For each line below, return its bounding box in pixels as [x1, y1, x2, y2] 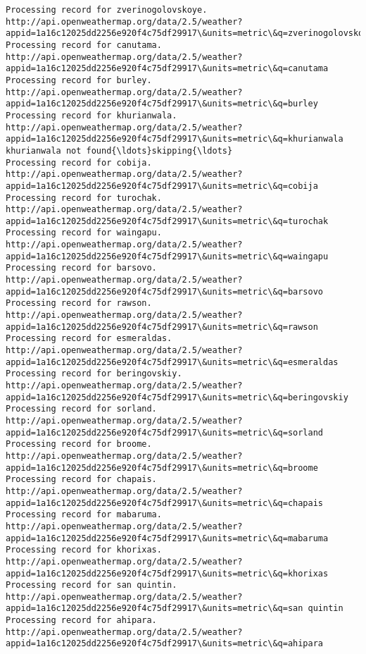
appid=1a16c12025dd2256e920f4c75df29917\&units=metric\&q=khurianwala [6, 134, 343, 144]
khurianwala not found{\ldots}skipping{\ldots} [6, 145, 233, 156]
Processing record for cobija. [6, 157, 152, 168]
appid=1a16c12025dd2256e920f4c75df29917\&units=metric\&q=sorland [6, 427, 324, 438]
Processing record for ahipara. [6, 615, 157, 626]
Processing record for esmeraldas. [6, 333, 172, 344]
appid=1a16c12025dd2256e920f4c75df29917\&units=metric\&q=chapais [6, 498, 324, 508]
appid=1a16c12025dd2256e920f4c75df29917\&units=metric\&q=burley [6, 99, 318, 109]
